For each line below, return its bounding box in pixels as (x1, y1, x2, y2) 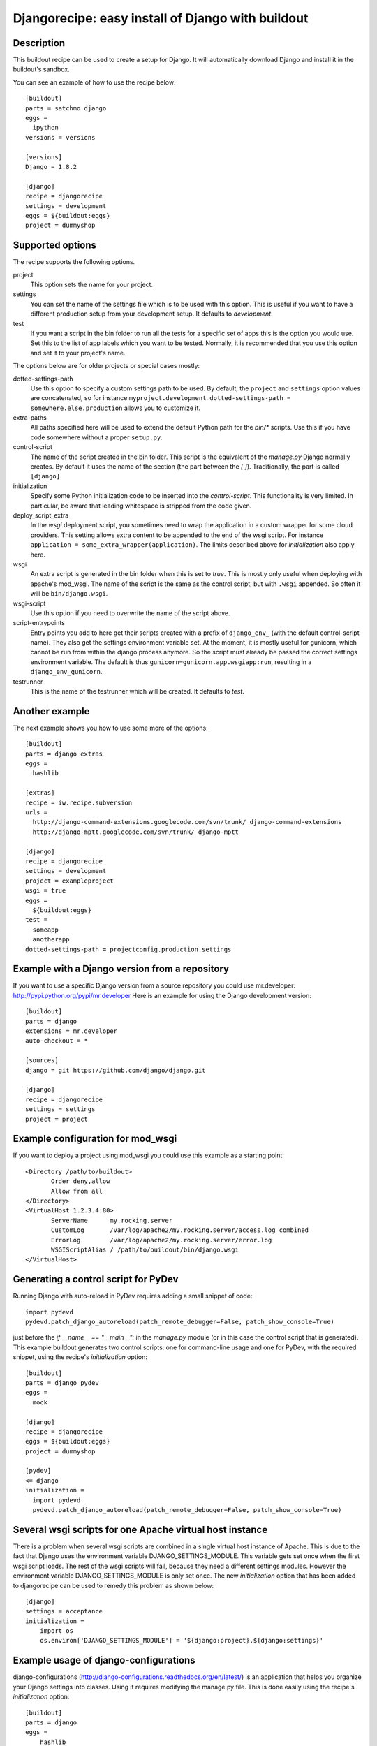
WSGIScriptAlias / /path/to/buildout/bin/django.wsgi (51, 1245, 239, 1254)
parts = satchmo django (25, 104, 107, 112)
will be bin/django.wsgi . (30, 589, 108, 598)
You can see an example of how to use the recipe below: (13, 78, 176, 87)
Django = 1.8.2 (25, 163, 77, 170)
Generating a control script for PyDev (13, 1273, 179, 1285)
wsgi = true (25, 887, 66, 895)
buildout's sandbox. (13, 65, 70, 73)
